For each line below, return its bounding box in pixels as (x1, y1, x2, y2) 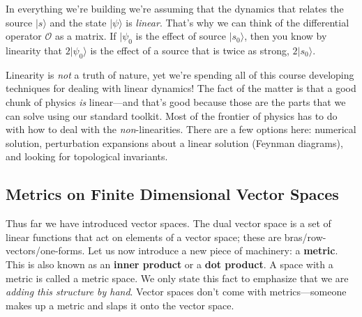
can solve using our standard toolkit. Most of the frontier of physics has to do (6, 108, 338, 123)
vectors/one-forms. (6, 243, 85, 258)
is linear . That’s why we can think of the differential (126, 15, 349, 29)
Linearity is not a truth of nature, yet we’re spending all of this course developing (6, 67, 354, 82)
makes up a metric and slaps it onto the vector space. (6, 297, 234, 312)
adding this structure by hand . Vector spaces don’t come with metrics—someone (6, 284, 347, 299)
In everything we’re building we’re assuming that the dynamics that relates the (6, 1, 344, 15)
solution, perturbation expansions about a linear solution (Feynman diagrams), (6, 135, 343, 150)
